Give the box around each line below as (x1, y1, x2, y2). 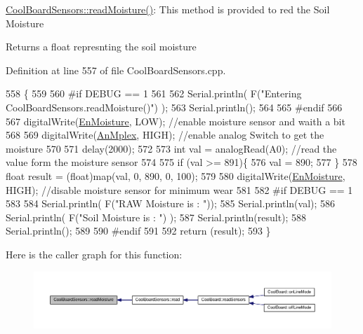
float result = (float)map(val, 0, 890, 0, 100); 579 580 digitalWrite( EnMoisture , (6, 168, 345, 183)
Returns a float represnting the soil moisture (6, 39, 197, 54)
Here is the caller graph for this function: (6, 246, 183, 261)
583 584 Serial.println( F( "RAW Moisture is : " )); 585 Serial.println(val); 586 (6, 196, 336, 211)
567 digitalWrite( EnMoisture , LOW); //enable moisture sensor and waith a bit (6, 113, 345, 128)
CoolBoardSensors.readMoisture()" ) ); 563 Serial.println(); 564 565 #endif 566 (6, 99, 343, 114)
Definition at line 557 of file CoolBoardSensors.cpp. (6, 62, 226, 77)
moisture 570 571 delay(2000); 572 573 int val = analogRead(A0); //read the (6, 141, 337, 155)
